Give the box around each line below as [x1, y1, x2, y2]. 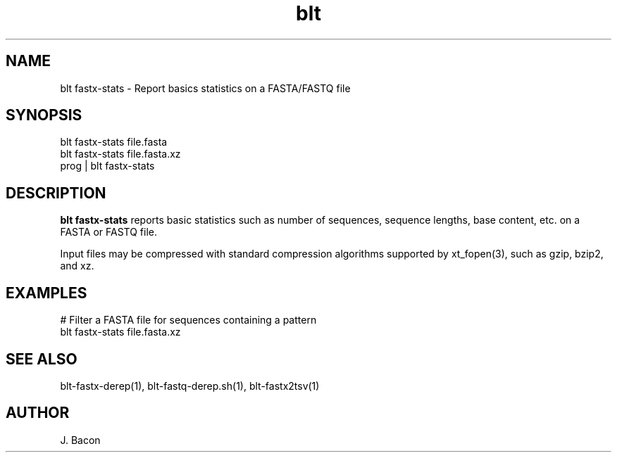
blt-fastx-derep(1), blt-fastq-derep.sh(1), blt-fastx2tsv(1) [60, 379, 320, 392]
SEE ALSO [6, 350, 77, 368]
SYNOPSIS [6, 106, 82, 125]
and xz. [60, 260, 94, 272]
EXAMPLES [6, 284, 87, 302]
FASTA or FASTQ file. [60, 226, 157, 238]
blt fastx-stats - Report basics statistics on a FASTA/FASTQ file [60, 82, 351, 94]
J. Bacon [60, 433, 101, 446]
